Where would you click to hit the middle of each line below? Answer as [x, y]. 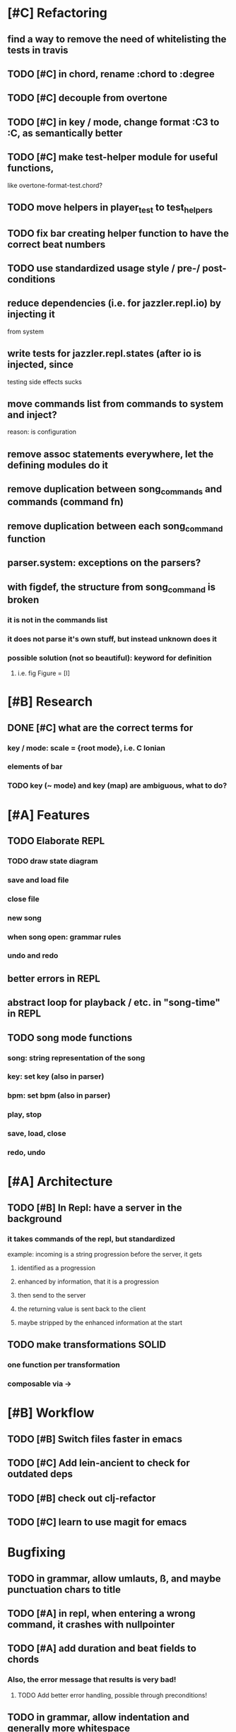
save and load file [38, 879]
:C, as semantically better [65, 133]
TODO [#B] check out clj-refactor [82, 1498]
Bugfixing [36, 1553]
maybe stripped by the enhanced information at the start [100, 1323]
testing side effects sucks [45, 381]
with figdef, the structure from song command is [111, 588]
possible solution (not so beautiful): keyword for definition [110, 658]
